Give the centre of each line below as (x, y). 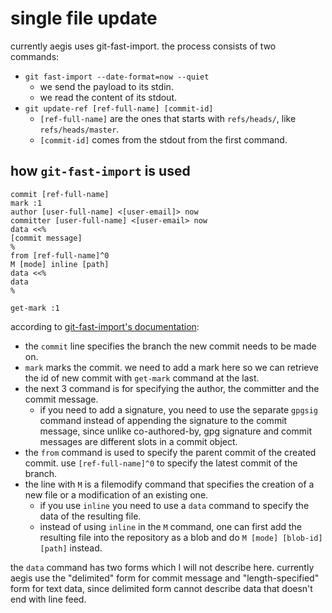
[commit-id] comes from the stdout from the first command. (163, 139)
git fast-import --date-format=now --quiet (117, 77)
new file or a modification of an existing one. (116, 494)
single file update (84, 18)
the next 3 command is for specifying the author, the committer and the (172, 388)
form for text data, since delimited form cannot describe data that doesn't (161, 588)
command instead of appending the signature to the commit (163, 420)
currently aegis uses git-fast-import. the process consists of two (143, 46)
